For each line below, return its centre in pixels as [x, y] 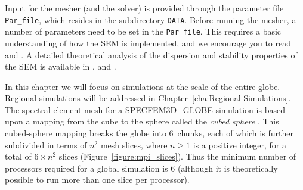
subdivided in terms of [46, 144]
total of [18, 156]
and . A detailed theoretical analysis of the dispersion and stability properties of [151, 54]
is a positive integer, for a [239, 144]
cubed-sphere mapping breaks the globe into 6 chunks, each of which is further [149, 133]
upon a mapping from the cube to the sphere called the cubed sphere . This [142, 121]
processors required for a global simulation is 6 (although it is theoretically [141, 168]
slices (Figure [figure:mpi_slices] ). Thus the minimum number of [177, 156]
